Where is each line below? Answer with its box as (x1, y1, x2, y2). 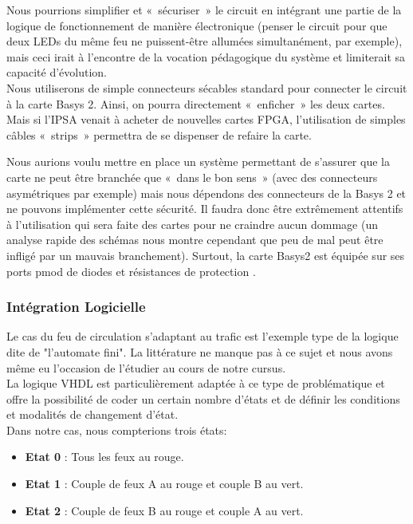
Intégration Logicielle (6, 297, 146, 317)
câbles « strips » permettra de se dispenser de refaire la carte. (6, 126, 312, 143)
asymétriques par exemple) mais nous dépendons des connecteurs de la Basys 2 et (6, 184, 407, 201)
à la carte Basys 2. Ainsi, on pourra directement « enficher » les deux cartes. (6, 95, 385, 112)
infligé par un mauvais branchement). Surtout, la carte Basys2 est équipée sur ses (6, 246, 405, 263)
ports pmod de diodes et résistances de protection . (6, 262, 256, 279)
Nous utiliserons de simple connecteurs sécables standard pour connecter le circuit (6, 79, 407, 96)
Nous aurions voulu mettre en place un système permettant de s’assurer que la (6, 153, 390, 170)
